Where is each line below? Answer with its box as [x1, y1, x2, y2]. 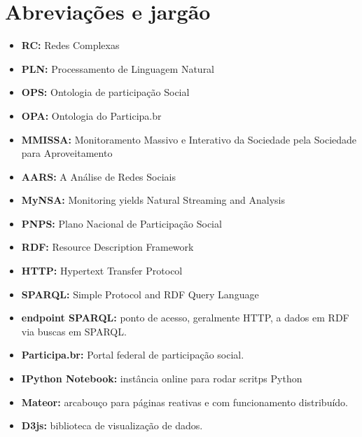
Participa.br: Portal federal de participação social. [21, 347, 244, 362]
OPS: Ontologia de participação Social [21, 85, 190, 99]
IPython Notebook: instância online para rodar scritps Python [21, 371, 302, 386]
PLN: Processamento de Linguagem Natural [21, 61, 215, 76]
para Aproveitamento [21, 146, 113, 160]
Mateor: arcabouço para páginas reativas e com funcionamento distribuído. [21, 394, 349, 409]
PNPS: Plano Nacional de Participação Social [21, 216, 222, 230]
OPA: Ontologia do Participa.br [21, 108, 162, 123]
